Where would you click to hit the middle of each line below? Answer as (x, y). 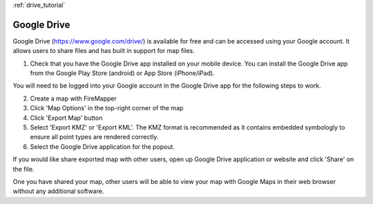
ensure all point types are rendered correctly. (94, 137)
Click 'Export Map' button (66, 118)
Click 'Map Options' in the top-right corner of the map (107, 108)
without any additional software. (58, 191)
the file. (23, 169)
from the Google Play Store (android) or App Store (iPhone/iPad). (122, 73)
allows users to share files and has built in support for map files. (104, 51)
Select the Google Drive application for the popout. (103, 146)
